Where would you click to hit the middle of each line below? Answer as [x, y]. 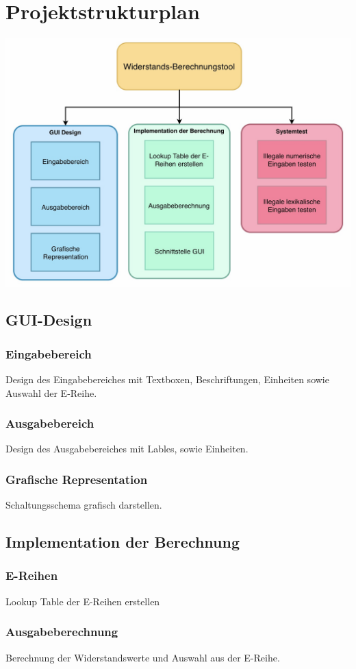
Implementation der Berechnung [123, 542]
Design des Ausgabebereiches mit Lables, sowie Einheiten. [127, 449]
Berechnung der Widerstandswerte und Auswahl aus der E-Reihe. [143, 657]
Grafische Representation [77, 479]
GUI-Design [49, 320]
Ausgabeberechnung [62, 632]
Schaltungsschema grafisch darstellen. [84, 505]
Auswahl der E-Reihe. [51, 392]
